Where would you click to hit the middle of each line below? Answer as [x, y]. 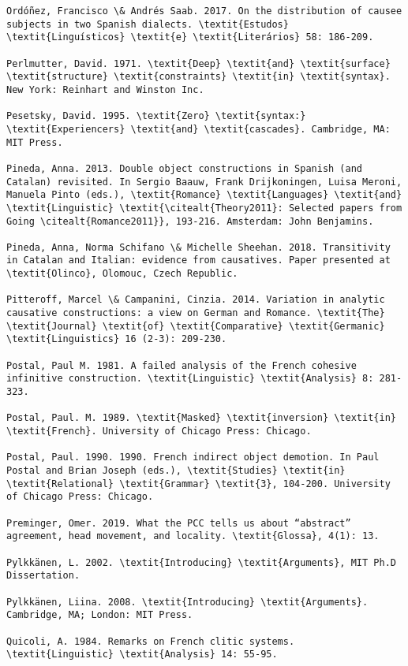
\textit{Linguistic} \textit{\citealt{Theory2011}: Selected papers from [204, 208]
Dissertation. [43, 576]
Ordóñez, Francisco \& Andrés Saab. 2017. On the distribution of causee [204, 11]
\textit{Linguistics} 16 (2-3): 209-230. [117, 339]
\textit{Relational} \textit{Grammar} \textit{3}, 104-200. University [198, 484]
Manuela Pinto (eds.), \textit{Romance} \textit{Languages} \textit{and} [204, 195]
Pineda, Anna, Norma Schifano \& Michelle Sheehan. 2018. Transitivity [198, 247]
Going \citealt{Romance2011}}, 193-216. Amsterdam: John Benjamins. [190, 221]
